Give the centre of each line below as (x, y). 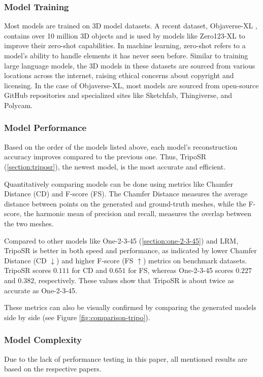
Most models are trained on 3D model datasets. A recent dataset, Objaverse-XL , (131, 26)
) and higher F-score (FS (95, 260)
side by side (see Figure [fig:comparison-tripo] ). (77, 317)
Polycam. (19, 105)
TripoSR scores (28, 270)
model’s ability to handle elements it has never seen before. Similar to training (126, 55)
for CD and (89, 270)
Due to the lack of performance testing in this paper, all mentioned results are (126, 358)
